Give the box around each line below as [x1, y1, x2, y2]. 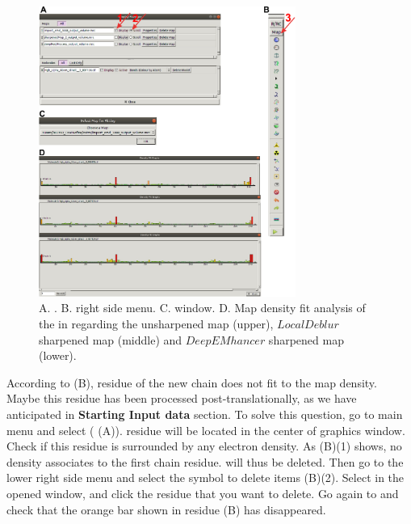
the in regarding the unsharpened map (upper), [39, 315, 274, 332]
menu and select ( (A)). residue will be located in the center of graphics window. [6, 421, 405, 438]
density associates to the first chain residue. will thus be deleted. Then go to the [6, 453, 404, 470]
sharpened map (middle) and [39, 331, 182, 348]
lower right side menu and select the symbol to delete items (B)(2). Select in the [6, 469, 405, 486]
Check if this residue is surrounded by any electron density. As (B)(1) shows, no [6, 437, 402, 454]
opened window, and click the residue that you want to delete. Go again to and [6, 485, 399, 502]
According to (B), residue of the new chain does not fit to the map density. [6, 374, 377, 391]
